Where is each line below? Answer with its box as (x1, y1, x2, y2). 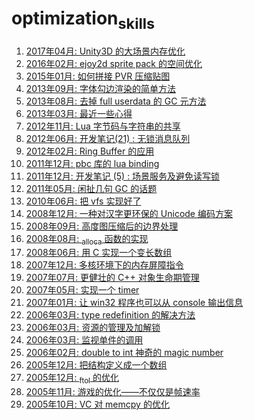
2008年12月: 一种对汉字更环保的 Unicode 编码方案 (25, 207, 233, 219)
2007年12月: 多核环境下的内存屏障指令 (25, 259, 184, 271)
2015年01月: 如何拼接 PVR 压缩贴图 (25, 70, 171, 82)
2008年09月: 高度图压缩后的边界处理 (25, 220, 179, 232)
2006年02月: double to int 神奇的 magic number (25, 347, 224, 359)
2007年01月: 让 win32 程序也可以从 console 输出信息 (25, 297, 244, 309)
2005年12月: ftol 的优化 (25, 372, 119, 386)
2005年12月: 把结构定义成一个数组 (25, 359, 168, 371)
